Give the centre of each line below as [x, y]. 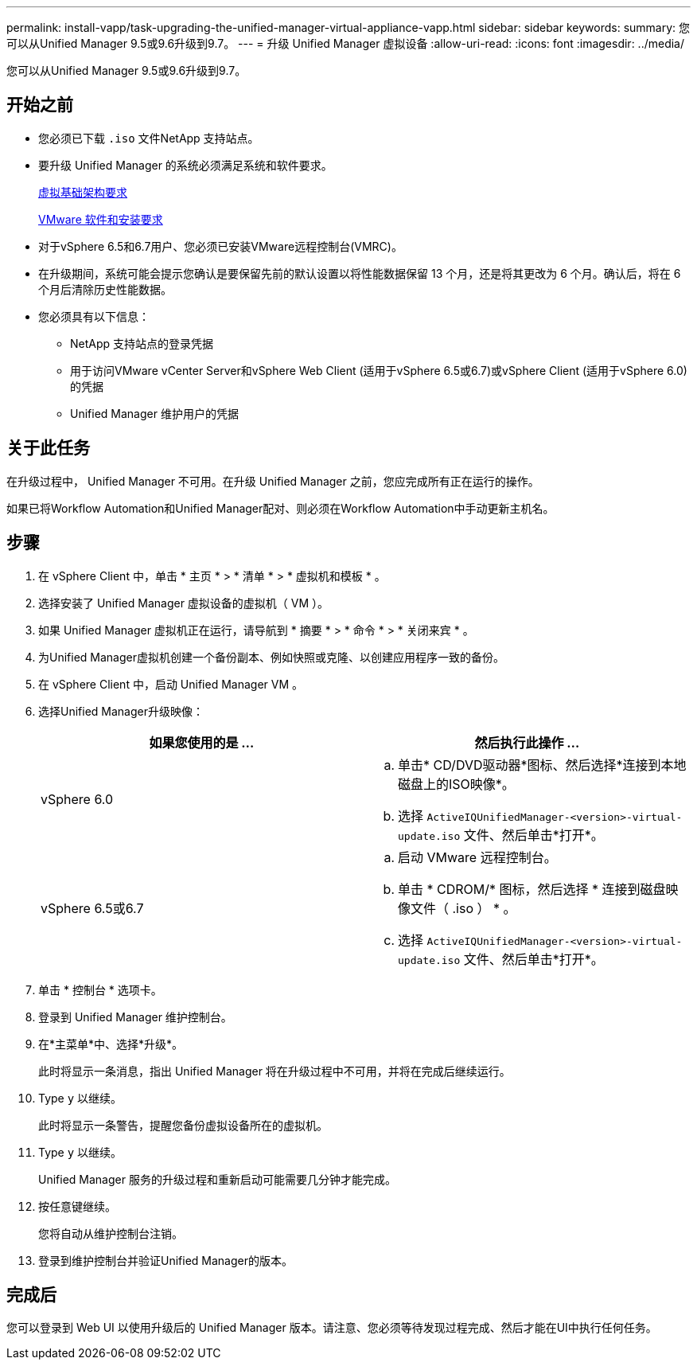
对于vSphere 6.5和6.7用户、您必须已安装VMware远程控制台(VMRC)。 [220, 246]
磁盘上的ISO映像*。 [456, 784]
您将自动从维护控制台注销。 [111, 1233]
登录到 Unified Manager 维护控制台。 [135, 1017]
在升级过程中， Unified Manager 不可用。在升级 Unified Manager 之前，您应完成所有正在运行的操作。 [273, 481]
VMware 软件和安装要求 [101, 219]
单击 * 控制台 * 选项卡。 [100, 989]
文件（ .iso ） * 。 [463, 908]
